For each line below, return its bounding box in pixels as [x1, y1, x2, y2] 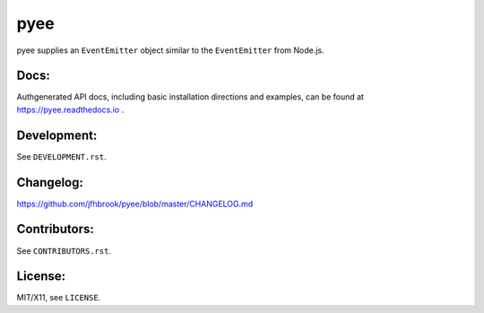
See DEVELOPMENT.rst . [16, 151, 107, 161]
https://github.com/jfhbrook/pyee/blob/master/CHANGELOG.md [16, 198, 254, 209]
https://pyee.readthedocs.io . [16, 104, 125, 115]
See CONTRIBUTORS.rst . [16, 245, 112, 256]
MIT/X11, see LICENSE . [16, 292, 101, 303]
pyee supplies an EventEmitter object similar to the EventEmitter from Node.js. [16, 45, 324, 56]
